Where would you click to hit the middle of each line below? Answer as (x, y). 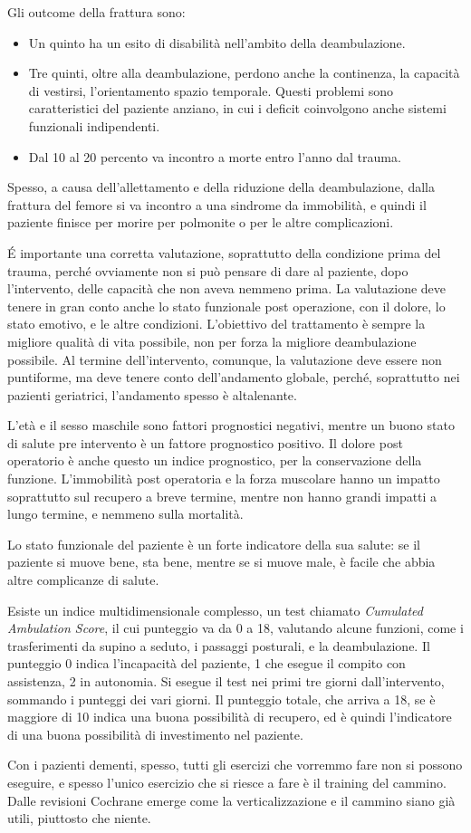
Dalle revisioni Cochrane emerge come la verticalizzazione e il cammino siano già (231, 800)
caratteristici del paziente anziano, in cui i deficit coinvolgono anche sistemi (237, 108)
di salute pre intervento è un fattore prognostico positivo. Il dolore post (205, 442)
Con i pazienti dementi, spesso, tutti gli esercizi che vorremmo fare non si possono (235, 765)
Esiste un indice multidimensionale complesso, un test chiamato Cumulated (215, 610)
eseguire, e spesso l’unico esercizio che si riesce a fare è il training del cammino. (227, 782)
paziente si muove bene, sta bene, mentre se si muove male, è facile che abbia (221, 562)
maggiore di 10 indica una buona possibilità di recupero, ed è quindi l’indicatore (230, 717)
